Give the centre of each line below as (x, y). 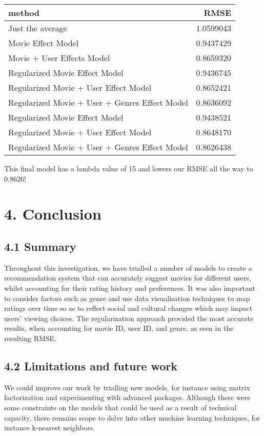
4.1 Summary (40, 246)
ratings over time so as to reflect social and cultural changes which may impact (128, 308)
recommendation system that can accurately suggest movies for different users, (128, 278)
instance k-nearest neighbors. (50, 428)
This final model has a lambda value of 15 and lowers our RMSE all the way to (129, 168)
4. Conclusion (53, 214)
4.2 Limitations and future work (91, 365)
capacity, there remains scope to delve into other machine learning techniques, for (132, 417)
